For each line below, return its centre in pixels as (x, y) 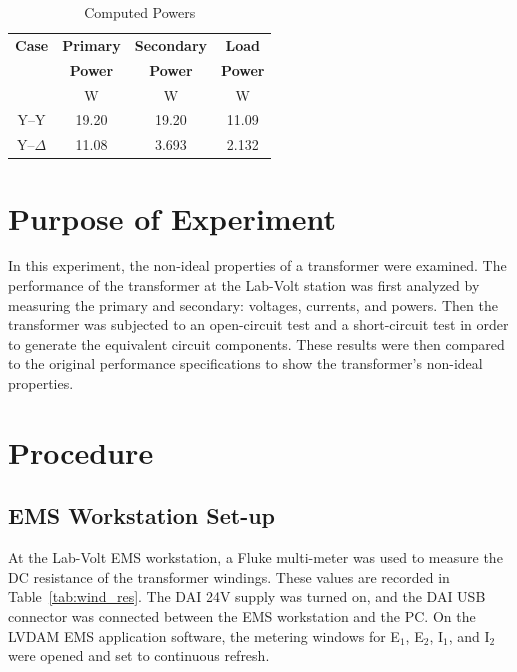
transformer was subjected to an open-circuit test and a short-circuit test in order (258, 324)
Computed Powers (140, 12)
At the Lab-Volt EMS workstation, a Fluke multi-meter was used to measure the (255, 557)
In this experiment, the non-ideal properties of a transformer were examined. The (257, 265)
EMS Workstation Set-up (142, 515)
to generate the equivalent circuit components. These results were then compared (256, 343)
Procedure (81, 451)
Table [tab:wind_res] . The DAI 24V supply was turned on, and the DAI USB (247, 596)
